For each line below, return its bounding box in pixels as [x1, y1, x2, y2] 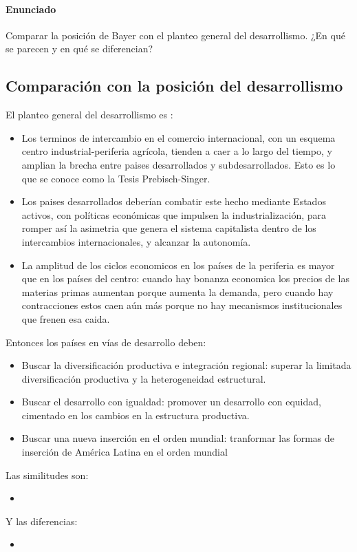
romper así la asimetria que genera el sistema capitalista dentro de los [21, 221, 316, 235]
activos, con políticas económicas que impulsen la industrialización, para [21, 207, 327, 222]
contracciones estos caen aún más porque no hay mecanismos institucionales [21, 298, 343, 312]
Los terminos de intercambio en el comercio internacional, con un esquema [21, 130, 336, 145]
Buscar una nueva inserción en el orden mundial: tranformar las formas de [21, 431, 335, 445]
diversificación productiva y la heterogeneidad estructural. [21, 371, 266, 385]
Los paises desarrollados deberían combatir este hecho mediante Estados [21, 194, 326, 209]
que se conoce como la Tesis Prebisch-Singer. [21, 171, 210, 185]
